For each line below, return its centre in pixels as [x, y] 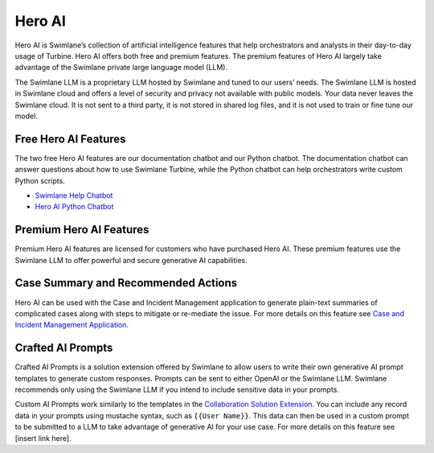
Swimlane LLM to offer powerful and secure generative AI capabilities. [131, 260]
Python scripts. [40, 180]
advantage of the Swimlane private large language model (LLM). [121, 68]
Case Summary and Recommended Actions [126, 283]
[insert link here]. [43, 438]
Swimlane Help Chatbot [74, 195]
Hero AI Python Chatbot [74, 207]
